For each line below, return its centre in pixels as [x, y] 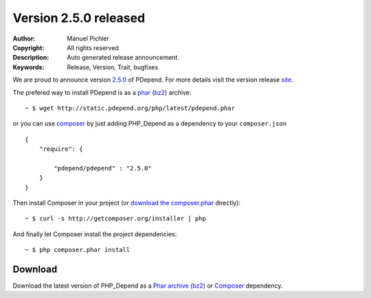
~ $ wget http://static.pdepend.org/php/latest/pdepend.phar [130, 108]
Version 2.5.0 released [79, 18]
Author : [24, 38]
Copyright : [29, 47]
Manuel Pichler [88, 38]
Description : [31, 58]
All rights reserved [93, 47]
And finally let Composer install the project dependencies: [95, 234]
